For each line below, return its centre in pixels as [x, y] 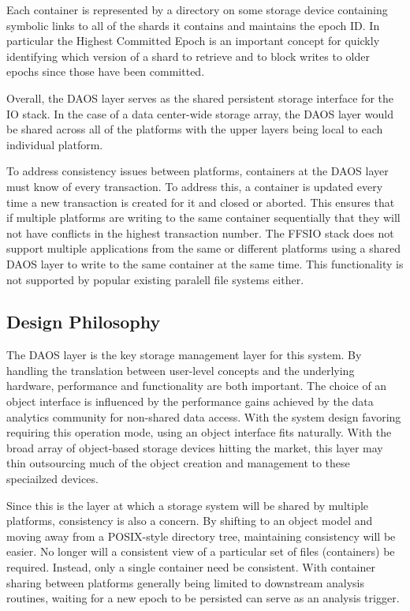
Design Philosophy [84, 322]
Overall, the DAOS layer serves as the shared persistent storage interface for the [200, 97]
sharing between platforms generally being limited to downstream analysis [185, 582]
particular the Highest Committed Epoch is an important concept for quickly [193, 41]
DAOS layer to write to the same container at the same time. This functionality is [205, 263]
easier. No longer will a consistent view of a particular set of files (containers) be [201, 551]
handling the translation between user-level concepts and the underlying [181, 370]
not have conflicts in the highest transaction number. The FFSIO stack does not [200, 232]
